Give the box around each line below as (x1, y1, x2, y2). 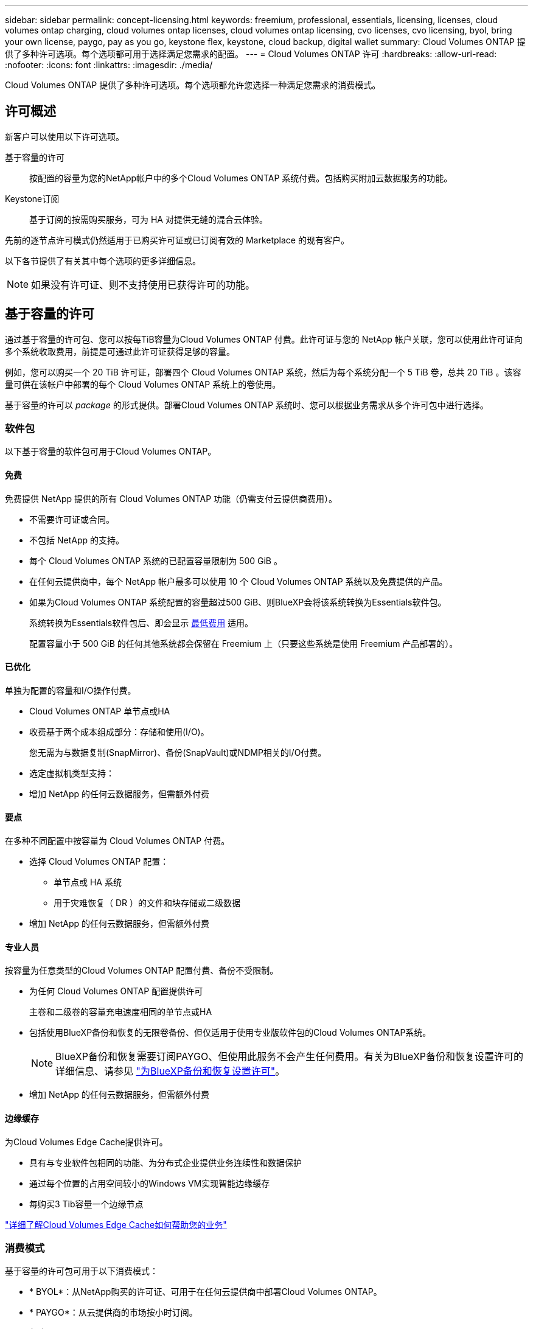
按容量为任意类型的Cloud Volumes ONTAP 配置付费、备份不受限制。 (5, 965, 279, 976)
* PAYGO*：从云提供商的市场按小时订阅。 (29, 1307, 198, 1318)
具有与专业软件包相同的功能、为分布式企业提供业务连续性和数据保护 (29, 1157, 302, 1168)
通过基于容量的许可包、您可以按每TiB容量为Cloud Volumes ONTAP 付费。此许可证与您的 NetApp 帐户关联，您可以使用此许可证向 (5, 333, 523, 344)
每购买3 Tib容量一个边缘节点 (29, 1198, 144, 1209)
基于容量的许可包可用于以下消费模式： (5, 1266, 158, 1277)
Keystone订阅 (5, 193, 60, 204)
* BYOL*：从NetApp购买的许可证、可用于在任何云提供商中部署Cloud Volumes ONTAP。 (29, 1286, 382, 1297)
